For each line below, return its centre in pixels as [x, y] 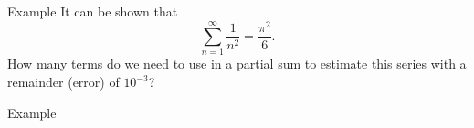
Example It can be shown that [93, 11]
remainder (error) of [63, 82]
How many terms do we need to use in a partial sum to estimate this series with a [237, 64]
